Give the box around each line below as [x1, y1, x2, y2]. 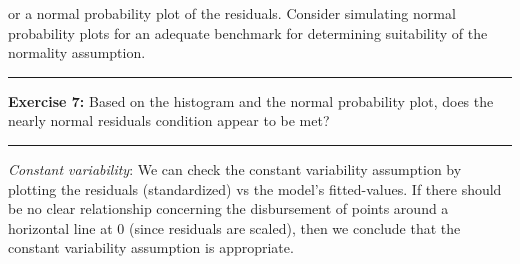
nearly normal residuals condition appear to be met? [8, 110, 330, 131]
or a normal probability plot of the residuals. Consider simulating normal [8, 3, 456, 23]
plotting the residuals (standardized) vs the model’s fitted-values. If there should [8, 178, 502, 199]
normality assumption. [8, 42, 146, 63]
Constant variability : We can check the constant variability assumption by [8, 158, 462, 179]
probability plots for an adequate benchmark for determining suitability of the [8, 22, 488, 43]
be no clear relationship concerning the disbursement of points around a [8, 198, 449, 219]
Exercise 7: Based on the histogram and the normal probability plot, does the [8, 90, 494, 111]
